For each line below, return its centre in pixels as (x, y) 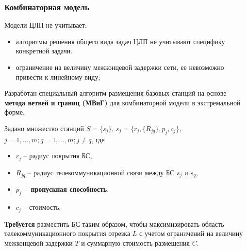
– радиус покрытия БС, (58, 156)
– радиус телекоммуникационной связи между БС (101, 172)
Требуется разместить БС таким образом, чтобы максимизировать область (114, 224)
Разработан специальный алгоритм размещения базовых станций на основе (115, 93)
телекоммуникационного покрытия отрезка (67, 233)
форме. (15, 112)
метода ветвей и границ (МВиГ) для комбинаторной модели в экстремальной (123, 102)
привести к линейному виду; (58, 76)
